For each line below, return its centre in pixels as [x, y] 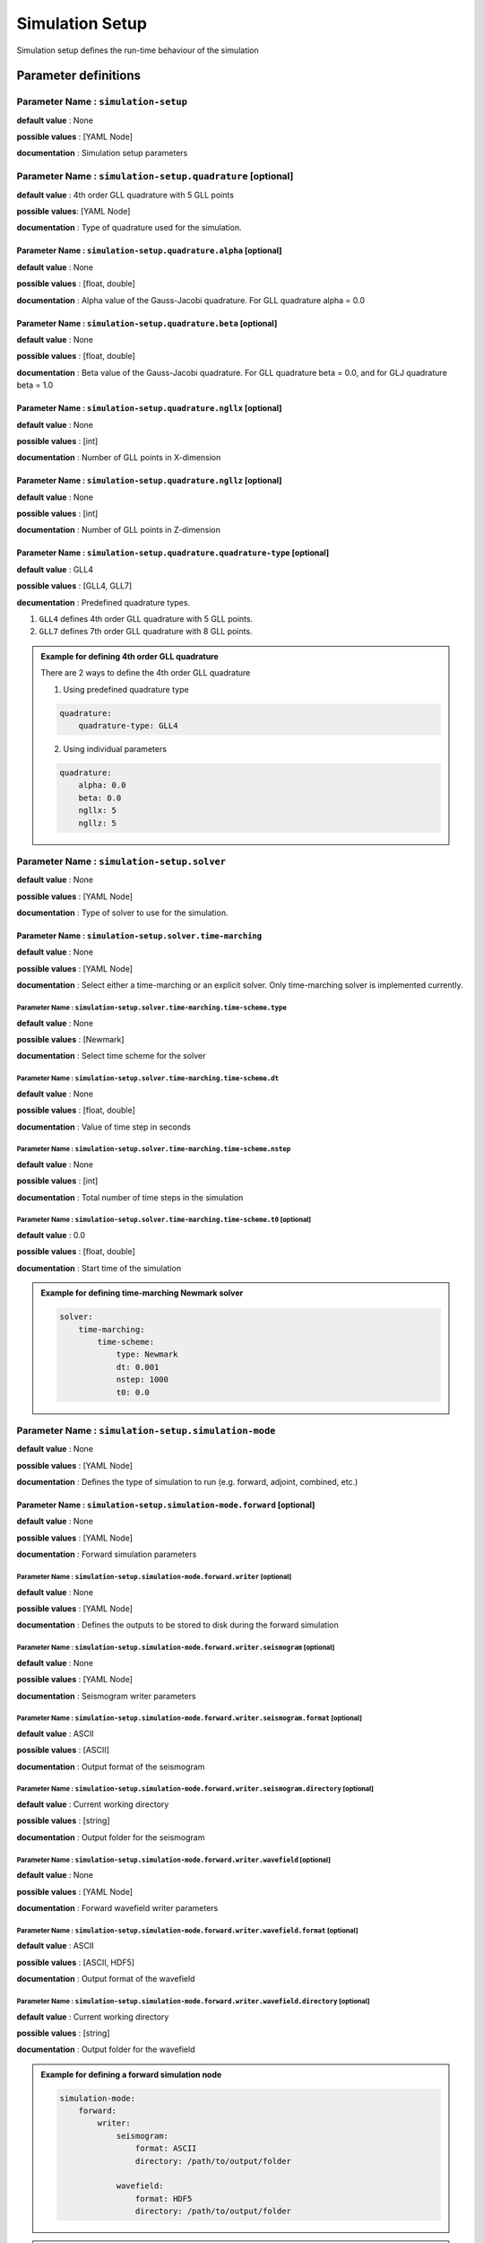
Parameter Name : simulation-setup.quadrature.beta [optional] [147, 323]
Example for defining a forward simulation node [131, 2074]
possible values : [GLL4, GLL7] [74, 586]
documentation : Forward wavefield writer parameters [117, 1908]
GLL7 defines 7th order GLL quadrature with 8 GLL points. [146, 632]
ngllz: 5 [97, 823]
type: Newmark [147, 1354]
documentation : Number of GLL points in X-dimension [119, 458]
